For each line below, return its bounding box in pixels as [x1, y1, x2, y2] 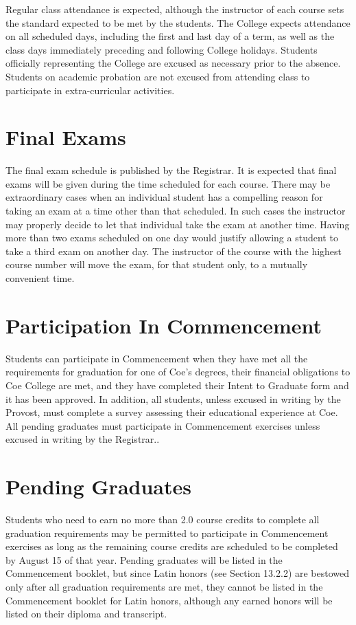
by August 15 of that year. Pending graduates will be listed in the [5, 552, 283, 567]
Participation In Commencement [5, 311, 322, 339]
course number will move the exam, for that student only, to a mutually [5, 257, 308, 272]
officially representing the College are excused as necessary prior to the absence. [5, 56, 341, 70]
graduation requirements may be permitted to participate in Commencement [5, 525, 329, 540]
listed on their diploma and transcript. [5, 606, 167, 621]
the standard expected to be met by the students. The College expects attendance [5, 15, 351, 30]
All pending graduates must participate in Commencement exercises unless [5, 418, 320, 432]
